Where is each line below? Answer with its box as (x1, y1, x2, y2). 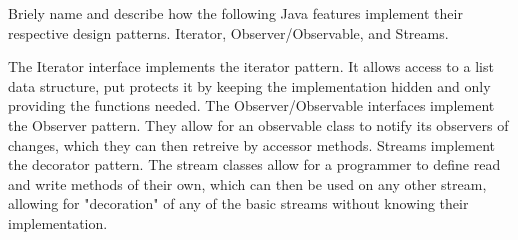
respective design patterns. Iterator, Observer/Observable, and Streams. (8, 22, 449, 43)
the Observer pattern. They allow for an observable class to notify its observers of (8, 114, 509, 135)
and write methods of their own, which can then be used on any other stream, (8, 173, 487, 194)
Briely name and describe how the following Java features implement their (8, 3, 463, 23)
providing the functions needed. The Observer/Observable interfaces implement (8, 95, 495, 116)
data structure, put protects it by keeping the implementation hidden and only (8, 75, 491, 96)
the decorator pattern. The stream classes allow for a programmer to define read (8, 154, 501, 175)
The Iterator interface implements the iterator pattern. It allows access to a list (8, 56, 494, 77)
